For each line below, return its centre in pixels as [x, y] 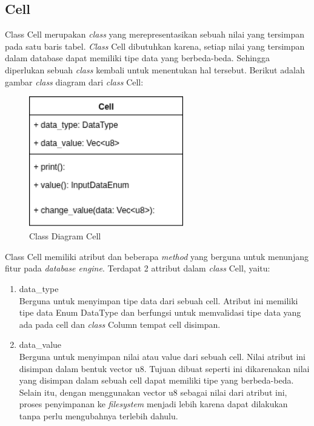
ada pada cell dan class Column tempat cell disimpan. [120, 324]
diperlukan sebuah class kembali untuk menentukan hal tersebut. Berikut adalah [155, 69]
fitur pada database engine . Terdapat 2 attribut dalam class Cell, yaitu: [138, 268]
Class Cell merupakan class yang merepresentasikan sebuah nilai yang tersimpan [155, 34]
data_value [40, 344]
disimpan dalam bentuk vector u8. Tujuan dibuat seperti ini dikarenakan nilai [164, 368]
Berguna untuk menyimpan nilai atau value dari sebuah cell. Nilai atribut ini [162, 356]
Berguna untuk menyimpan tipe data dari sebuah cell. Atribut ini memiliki [159, 300]
